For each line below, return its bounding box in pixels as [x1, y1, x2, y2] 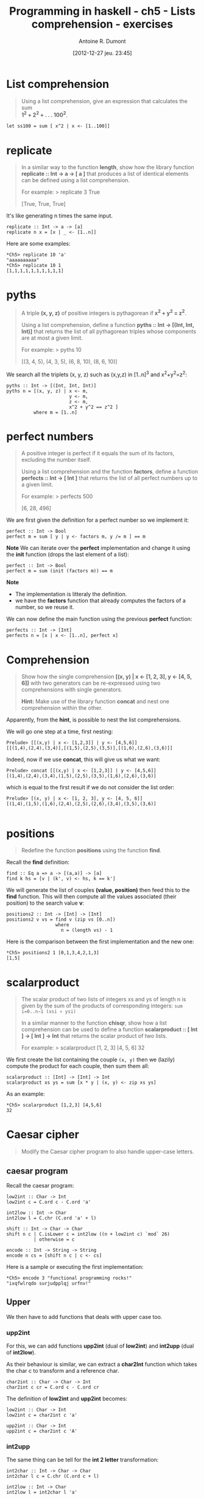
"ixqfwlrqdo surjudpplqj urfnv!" [6, 1281, 91, 1287]
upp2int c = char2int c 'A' [6, 1428, 78, 1434]
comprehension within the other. [21, 704, 103, 712]
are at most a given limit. [21, 334, 83, 342]
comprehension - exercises [31, 17, 174, 31]
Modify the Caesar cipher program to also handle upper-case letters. [21, 1148, 194, 1155]
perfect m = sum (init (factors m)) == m [6, 568, 113, 574]
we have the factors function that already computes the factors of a [15, 597, 186, 604]
